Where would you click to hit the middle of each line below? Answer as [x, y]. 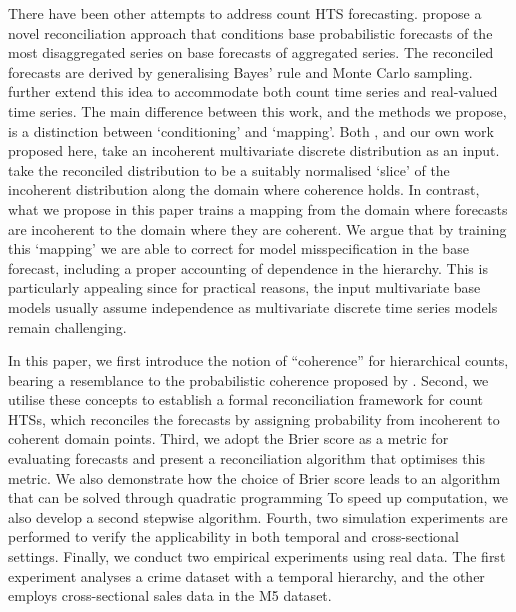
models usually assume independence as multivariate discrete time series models [253, 306]
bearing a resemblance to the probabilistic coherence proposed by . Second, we [248, 379]
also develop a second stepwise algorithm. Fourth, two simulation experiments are [258, 516]
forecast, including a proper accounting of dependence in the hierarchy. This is [248, 267]
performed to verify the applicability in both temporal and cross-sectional [233, 536]
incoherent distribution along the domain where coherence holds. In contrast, [244, 189]
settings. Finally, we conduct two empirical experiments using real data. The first [257, 556]
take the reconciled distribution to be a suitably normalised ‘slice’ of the [229, 169]
